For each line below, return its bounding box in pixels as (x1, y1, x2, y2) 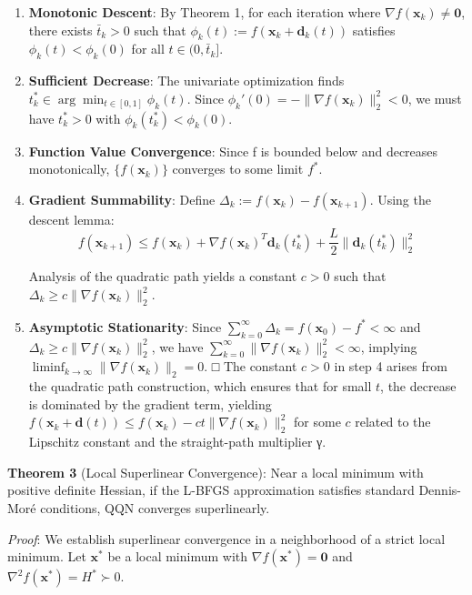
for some (294, 412, 341, 431)
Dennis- (418, 480, 461, 499)
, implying (360, 337, 417, 356)
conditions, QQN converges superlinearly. (40, 498, 270, 517)
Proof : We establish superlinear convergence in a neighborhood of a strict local (7, 529, 446, 548)
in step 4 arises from (334, 357, 447, 376)
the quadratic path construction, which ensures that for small (28, 377, 372, 396)
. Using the (369, 189, 431, 208)
